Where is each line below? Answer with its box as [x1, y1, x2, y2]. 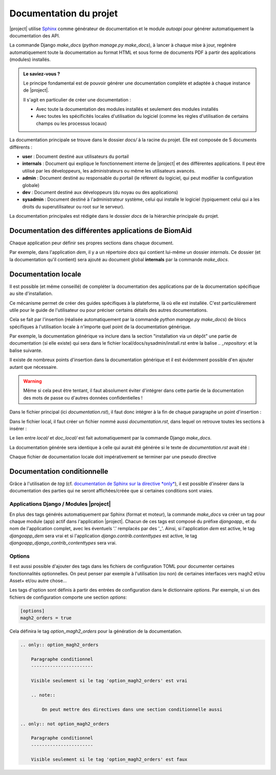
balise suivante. [9, 347, 43, 353]
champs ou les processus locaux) [36, 120, 107, 127]
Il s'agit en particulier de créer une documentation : [23, 96, 131, 102]
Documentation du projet [9, 8, 118, 19]
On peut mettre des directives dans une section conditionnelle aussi [41, 706, 222, 712]
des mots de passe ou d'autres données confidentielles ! [23, 394, 143, 401]
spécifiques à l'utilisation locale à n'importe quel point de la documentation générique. [9, 323, 192, 330]
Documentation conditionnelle [9, 467, 108, 476]
